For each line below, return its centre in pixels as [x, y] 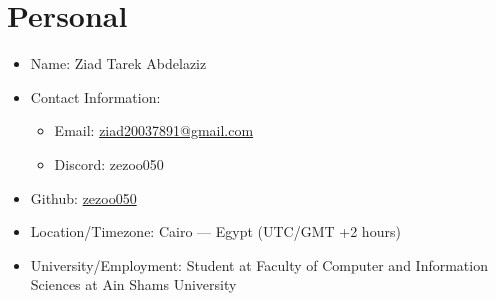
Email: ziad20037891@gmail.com [154, 130]
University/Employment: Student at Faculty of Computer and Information [259, 264]
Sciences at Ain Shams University [133, 284]
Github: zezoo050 [83, 197]
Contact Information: [95, 96]
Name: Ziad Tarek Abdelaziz [118, 63]
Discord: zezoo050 [109, 163]
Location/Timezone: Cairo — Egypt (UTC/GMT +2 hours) [215, 231]
